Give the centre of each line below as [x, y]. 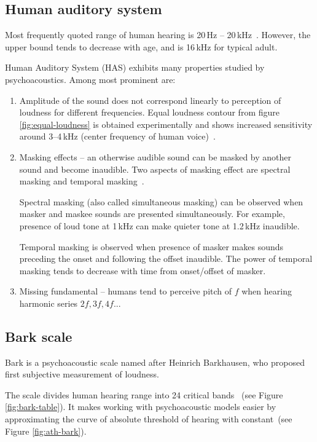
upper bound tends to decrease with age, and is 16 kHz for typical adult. [141, 46]
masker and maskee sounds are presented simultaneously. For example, [152, 214]
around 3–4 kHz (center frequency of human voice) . [117, 136]
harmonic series [49, 303]
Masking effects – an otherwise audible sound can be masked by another [155, 156]
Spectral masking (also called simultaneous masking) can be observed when [161, 201]
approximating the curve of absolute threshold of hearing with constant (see [149, 419]
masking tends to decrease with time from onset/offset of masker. [143, 270]
